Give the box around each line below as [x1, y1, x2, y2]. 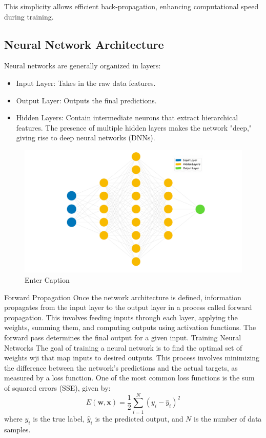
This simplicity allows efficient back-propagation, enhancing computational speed [4, 1, 259, 11]
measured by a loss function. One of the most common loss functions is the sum [4, 372, 255, 383]
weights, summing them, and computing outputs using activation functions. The [4, 322, 256, 333]
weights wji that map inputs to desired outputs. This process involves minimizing [4, 352, 260, 363]
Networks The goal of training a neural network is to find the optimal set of [4, 342, 242, 353]
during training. [4, 11, 54, 22]
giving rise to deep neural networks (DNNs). [16, 132, 155, 143]
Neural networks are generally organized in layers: [4, 60, 161, 71]
